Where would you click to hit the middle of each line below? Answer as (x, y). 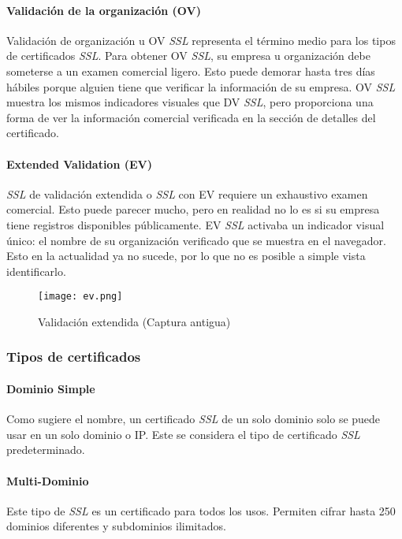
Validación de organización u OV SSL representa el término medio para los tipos (201, 40)
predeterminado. (46, 450)
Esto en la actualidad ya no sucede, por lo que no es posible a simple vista (186, 256)
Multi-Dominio (48, 480)
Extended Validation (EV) (79, 164)
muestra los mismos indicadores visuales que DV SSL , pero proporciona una (190, 102)
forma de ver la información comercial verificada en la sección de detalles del (191, 117)
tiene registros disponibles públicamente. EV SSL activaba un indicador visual (195, 224)
